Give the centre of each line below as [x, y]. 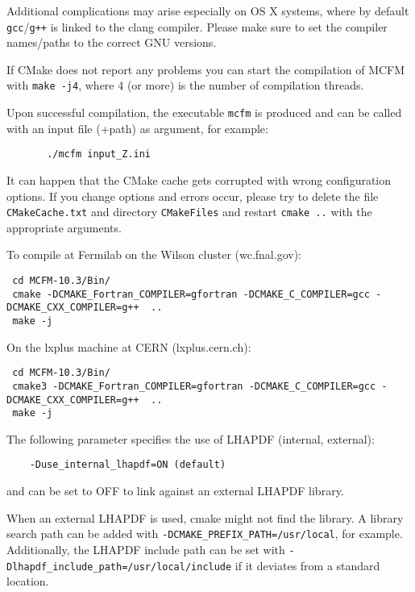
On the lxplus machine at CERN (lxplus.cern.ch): [129, 346]
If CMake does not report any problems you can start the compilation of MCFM [206, 69]
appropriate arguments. [64, 227]
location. [28, 581]
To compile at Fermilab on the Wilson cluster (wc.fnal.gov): [154, 254]
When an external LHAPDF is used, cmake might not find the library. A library [205, 517]
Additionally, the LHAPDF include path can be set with [146, 549]
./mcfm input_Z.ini [99, 154]
